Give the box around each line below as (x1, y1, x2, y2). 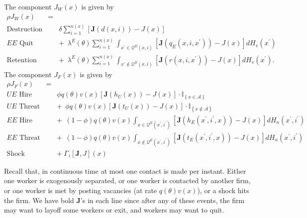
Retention (6, 56, 37, 64)
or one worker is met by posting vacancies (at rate (4, 185, 157, 195)
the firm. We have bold (4, 195, 74, 205)
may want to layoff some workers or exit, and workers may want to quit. (4, 205, 224, 215)
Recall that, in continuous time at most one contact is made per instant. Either (4, 165, 246, 176)
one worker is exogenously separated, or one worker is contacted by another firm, (4, 175, 251, 186)
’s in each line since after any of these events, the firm (80, 195, 245, 205)
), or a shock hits (197, 185, 249, 195)
